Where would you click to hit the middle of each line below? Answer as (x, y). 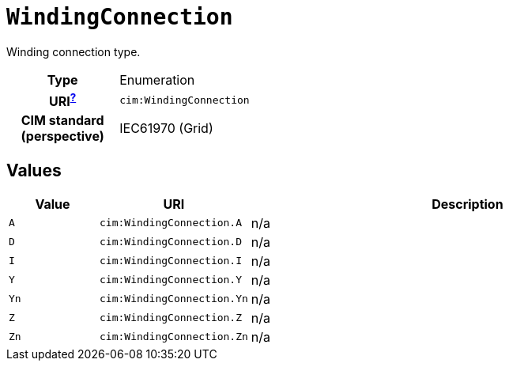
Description (468, 204)
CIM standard (62, 121)
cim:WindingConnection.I (171, 261)
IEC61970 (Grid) (166, 129)
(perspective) (62, 136)
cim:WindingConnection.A (171, 223)
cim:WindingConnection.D (171, 242)
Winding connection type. (74, 51)
